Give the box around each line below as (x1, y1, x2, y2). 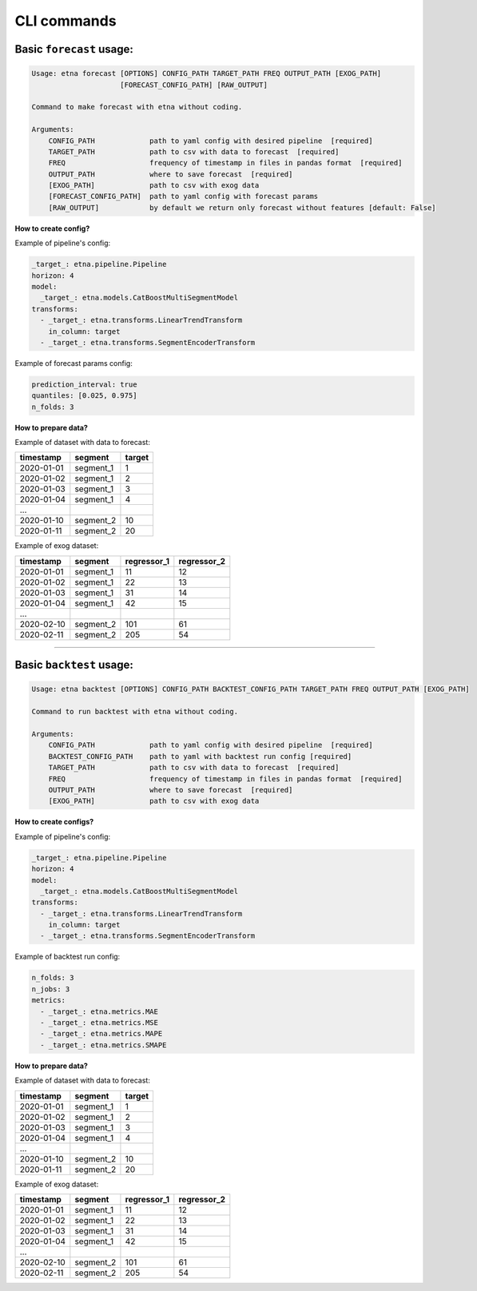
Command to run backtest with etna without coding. (31, 707, 239, 717)
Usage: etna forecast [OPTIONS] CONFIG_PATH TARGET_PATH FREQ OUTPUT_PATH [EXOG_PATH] (31, 69, 382, 78)
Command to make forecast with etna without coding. (31, 102, 243, 112)
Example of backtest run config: (14, 951, 121, 962)
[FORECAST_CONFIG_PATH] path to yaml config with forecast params (48, 192, 319, 201)
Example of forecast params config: (14, 358, 133, 367)
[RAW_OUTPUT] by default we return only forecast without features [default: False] (48, 203, 436, 212)
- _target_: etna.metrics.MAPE (40, 1029, 163, 1039)
